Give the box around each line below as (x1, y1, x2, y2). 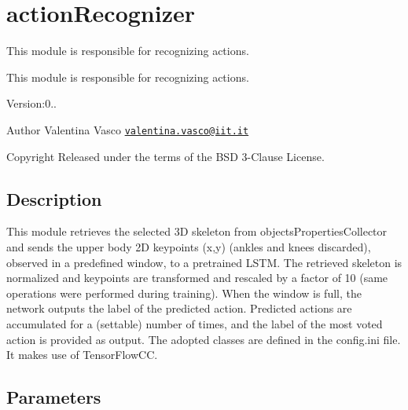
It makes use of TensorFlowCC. (6, 346, 158, 363)
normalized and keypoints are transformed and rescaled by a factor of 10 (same (6, 269, 388, 286)
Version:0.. (6, 95, 57, 112)
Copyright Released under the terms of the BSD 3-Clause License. (6, 148, 325, 164)
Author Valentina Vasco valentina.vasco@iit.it (6, 121, 249, 137)
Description (6, 186, 102, 210)
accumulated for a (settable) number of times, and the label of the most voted (6, 315, 383, 331)
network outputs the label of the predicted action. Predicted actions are (6, 300, 352, 317)
